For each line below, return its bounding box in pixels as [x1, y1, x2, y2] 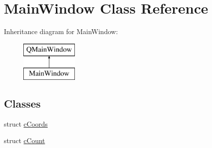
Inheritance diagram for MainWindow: [4, 26, 118, 37]
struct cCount [4, 135, 45, 145]
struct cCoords [4, 119, 48, 129]
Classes [4, 96, 41, 111]
